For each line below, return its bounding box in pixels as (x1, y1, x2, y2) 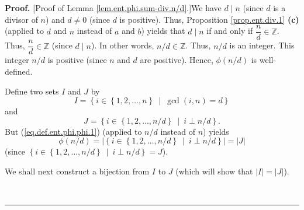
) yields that (141, 24, 185, 37)
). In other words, (91, 39, 154, 51)
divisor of (5, 13, 38, 25)
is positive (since (47, 54, 107, 66)
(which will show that (175, 164, 253, 177)
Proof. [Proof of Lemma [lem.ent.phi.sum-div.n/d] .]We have (5, 2, 222, 13)
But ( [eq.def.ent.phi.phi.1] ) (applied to (5, 125, 142, 137)
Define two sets (5, 85, 59, 97)
